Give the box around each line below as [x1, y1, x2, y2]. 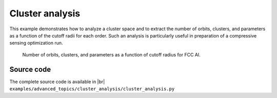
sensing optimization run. [9, 40, 64, 46]
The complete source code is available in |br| [9, 79, 105, 85]
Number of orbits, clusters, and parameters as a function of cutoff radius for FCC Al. [22, 51, 201, 57]
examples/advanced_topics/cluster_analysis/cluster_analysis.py [9, 86, 175, 92]
